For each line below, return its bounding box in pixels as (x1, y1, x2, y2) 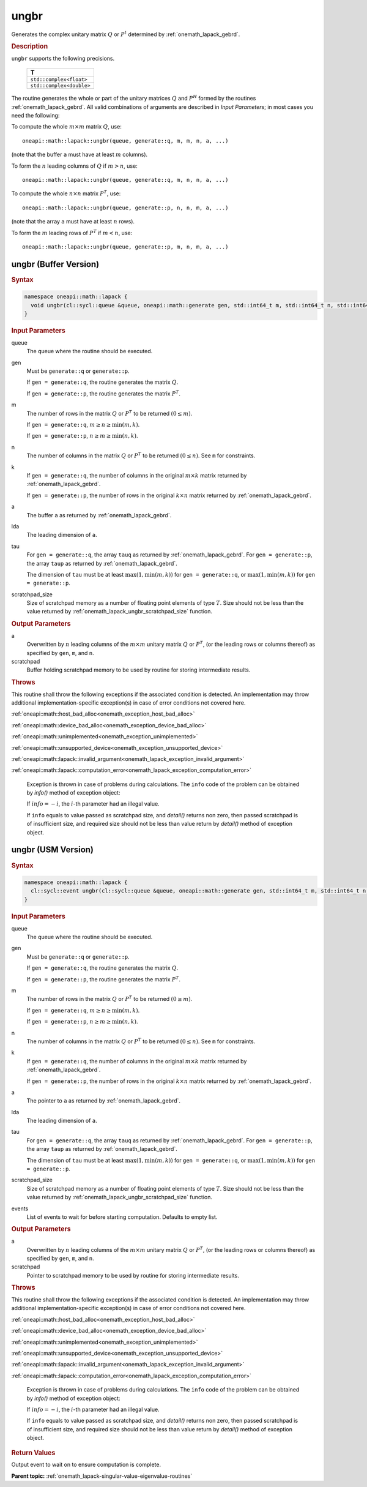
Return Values (11, 1448, 56, 1457)
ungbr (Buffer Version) (11, 259, 100, 269)
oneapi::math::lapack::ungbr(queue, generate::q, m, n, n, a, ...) (22, 176, 229, 183)
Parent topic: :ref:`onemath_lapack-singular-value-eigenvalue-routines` (11, 1472, 193, 1480)
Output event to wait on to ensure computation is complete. (11, 1461, 161, 1469)
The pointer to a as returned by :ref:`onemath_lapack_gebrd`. (26, 1097, 180, 1104)
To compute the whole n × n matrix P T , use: (11, 189, 121, 197)
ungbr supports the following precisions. (11, 54, 115, 62)
